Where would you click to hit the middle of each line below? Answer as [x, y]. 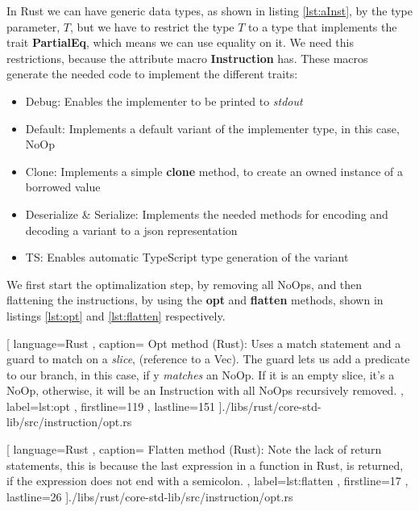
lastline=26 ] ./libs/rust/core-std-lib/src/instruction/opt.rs [150, 496]
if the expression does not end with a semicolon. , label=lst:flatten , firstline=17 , [207, 481]
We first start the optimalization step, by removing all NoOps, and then [185, 284]
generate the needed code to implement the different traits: [152, 74]
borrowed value [63, 187]
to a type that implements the [323, 26]
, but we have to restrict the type [152, 26]
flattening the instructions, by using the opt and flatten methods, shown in [195, 300]
